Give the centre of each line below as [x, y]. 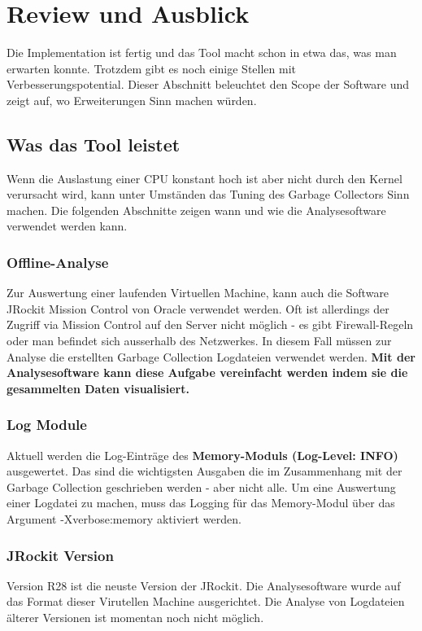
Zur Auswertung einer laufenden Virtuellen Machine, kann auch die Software [198, 293]
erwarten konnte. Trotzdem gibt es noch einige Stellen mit [152, 68]
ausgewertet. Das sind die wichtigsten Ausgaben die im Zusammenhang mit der [204, 471]
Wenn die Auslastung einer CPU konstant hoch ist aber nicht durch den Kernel [204, 178]
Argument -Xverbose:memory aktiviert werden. [124, 519]
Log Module [47, 425]
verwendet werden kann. [67, 226]
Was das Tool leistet [94, 144]
